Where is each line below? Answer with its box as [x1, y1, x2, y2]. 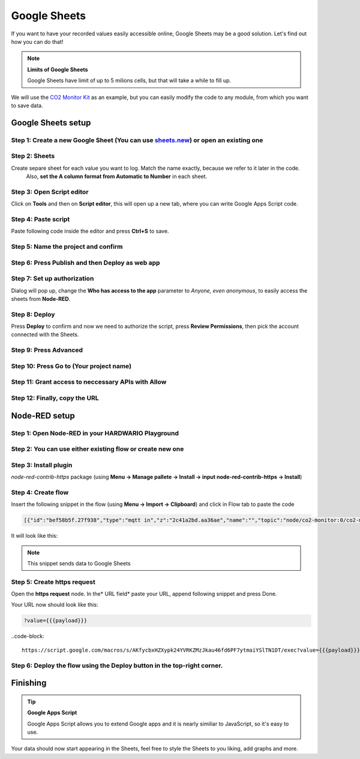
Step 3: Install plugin [11, 460, 73, 469]
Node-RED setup [11, 411, 75, 421]
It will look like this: [11, 532, 58, 540]
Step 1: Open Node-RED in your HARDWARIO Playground [11, 429, 179, 437]
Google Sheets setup [11, 118, 91, 128]
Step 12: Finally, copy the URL [11, 393, 99, 402]
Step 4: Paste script [11, 215, 70, 223]
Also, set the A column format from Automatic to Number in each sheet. [26, 173, 208, 180]
